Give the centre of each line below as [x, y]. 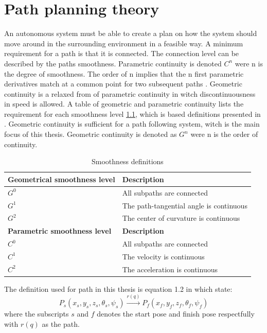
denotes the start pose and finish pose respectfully [176, 314]
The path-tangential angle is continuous [185, 205]
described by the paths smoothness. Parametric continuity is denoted [113, 63]
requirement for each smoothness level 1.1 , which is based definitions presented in [132, 113]
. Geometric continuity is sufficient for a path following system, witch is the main [132, 124]
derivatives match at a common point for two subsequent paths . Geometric [123, 84]
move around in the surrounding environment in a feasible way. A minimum [124, 43]
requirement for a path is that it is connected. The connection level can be [122, 53]
